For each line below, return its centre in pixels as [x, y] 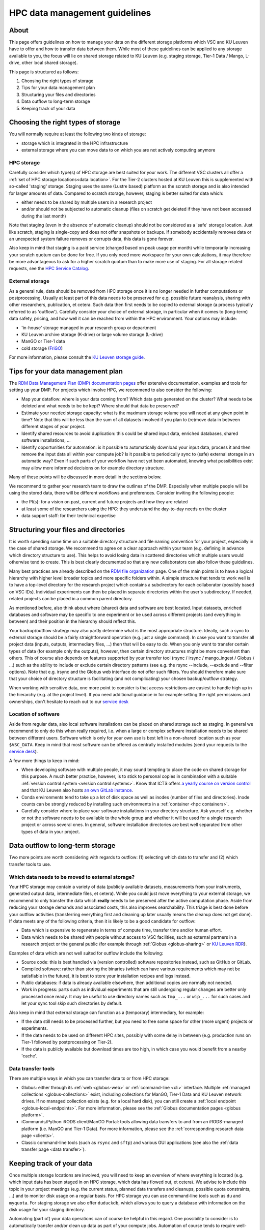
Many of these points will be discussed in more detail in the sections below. [85, 477]
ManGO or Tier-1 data [43, 341]
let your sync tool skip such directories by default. [72, 1003]
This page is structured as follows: [44, 72]
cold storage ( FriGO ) [42, 348]
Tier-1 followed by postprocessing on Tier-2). [67, 1042]
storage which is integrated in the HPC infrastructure [75, 143]
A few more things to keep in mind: [44, 761]
